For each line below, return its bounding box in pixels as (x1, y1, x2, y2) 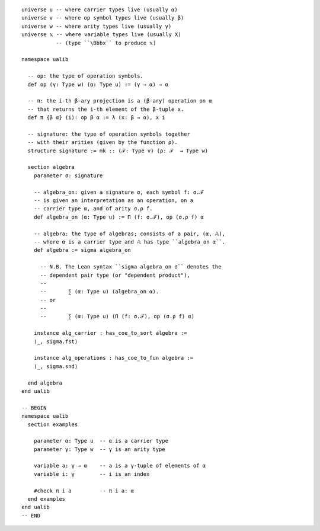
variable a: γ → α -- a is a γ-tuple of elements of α (33, 462, 206, 469)
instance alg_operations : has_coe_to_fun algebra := (33, 354, 194, 362)
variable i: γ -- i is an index (33, 471, 150, 477)
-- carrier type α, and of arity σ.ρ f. (33, 205, 153, 212)
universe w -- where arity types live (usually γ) (21, 23, 172, 30)
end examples (27, 495, 66, 503)
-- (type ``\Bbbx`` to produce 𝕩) (55, 39, 156, 46)
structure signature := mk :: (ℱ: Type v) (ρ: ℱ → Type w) (27, 147, 209, 154)
